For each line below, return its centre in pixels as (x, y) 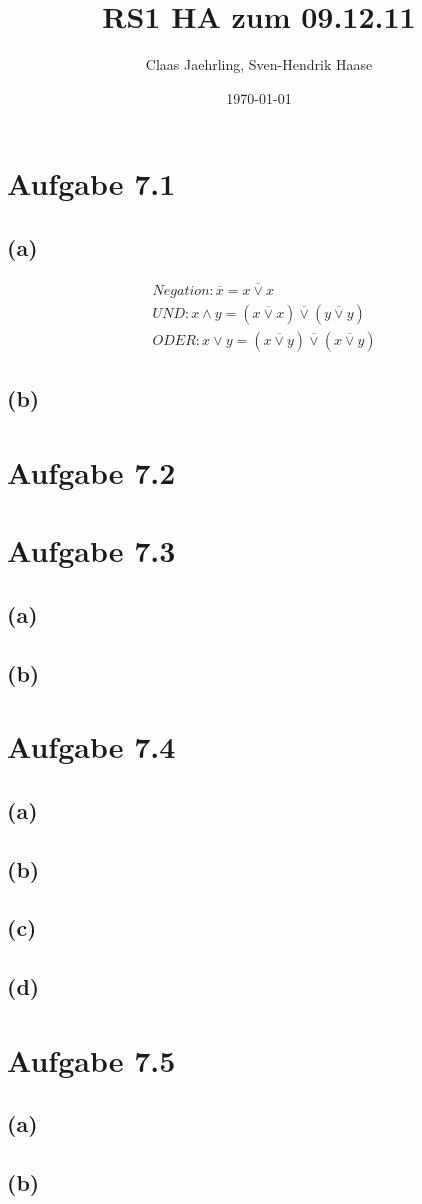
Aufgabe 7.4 (91, 746)
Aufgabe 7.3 (91, 550)
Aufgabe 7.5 (91, 1059)
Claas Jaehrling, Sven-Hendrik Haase (259, 64)
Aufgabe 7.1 (91, 183)
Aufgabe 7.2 (91, 471)
